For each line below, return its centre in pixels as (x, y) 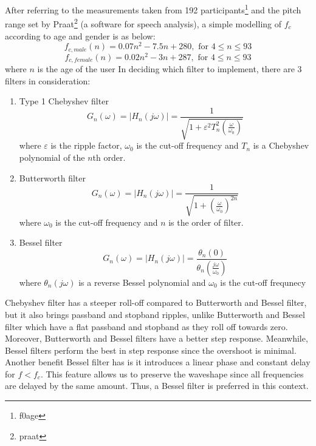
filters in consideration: (48, 80)
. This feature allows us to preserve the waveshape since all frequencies (172, 373)
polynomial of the (52, 157)
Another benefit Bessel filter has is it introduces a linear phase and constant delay (158, 362)
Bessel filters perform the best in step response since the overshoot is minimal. (151, 350)
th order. (109, 157)
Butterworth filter (53, 177)
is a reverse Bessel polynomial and (142, 282)
